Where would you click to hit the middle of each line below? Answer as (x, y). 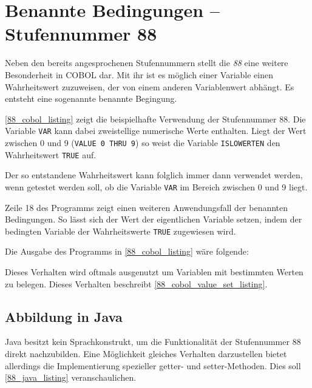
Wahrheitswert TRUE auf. (51, 154)
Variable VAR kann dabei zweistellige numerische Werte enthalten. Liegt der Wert (156, 131)
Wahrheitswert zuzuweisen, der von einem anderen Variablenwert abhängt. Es (150, 86)
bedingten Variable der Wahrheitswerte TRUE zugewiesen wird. (120, 231)
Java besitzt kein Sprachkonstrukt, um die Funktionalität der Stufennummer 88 (153, 342)
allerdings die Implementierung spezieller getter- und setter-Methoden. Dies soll (153, 365)
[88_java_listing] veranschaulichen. (71, 377)
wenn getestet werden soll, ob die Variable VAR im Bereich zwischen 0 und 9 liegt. (156, 186)
